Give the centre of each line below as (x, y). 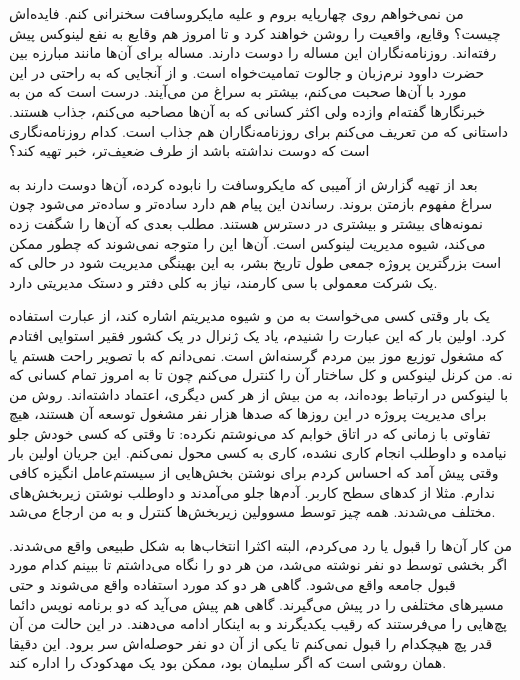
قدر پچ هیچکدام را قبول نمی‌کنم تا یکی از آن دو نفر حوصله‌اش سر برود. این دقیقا (251, 642)
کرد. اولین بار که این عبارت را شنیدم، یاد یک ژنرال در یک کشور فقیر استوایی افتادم (257, 334)
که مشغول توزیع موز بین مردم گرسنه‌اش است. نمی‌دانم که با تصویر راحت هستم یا (256, 354)
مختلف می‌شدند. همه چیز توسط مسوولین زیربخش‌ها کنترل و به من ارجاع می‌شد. (252, 511)
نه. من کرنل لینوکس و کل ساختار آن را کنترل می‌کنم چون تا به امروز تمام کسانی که (261, 374)
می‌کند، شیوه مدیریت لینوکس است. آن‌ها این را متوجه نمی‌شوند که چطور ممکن (247, 242)
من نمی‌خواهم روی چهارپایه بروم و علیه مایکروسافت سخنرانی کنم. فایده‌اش (236, 13)
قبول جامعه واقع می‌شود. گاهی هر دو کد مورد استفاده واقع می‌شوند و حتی (232, 584)
